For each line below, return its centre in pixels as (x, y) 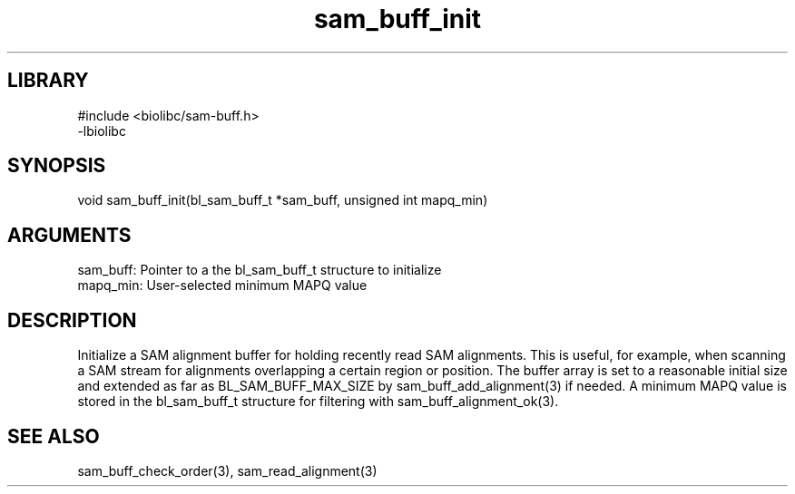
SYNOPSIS (57, 166)
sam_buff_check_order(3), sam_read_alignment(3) (227, 470)
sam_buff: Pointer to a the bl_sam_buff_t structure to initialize (260, 270)
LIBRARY (48, 81)
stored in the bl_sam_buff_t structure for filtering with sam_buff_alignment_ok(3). (318, 402)
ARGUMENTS (69, 235)
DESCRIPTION (72, 320)
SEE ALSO (54, 436)
